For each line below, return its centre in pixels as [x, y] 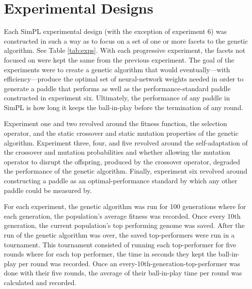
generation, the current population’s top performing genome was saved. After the [124, 225]
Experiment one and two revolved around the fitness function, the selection [116, 123]
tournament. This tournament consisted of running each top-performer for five [120, 244]
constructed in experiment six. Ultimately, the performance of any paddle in [117, 98]
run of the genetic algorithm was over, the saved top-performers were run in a [119, 235]
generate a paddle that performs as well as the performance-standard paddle [117, 88]
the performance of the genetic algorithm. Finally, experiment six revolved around [126, 171]
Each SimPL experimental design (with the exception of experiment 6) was [115, 31]
